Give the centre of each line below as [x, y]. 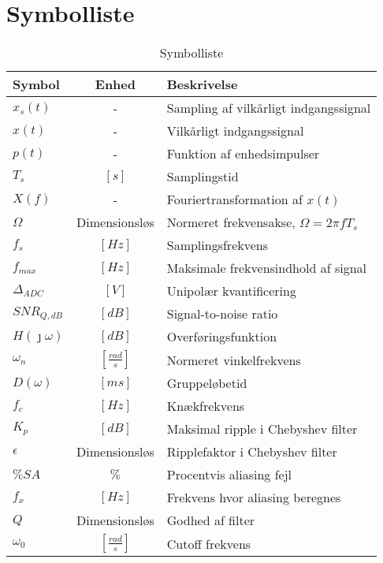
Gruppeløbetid [207, 383]
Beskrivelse [202, 84]
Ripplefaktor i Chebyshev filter [252, 452]
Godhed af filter [211, 520]
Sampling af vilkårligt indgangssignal [269, 108]
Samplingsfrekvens [217, 245]
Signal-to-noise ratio [222, 314]
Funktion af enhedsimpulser [243, 154]
